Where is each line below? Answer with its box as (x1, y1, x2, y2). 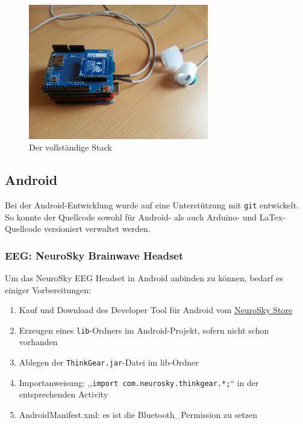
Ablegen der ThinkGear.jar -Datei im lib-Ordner (19, 356, 199, 369)
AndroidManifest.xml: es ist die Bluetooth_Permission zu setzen (19, 408, 258, 420)
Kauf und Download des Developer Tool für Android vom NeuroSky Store (19, 304, 293, 316)
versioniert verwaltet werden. (43, 222, 151, 235)
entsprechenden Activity (19, 388, 108, 401)
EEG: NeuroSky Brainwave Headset (5, 248, 184, 263)
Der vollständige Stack (29, 141, 112, 154)
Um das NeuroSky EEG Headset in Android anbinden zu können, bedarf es (5, 272, 283, 284)
